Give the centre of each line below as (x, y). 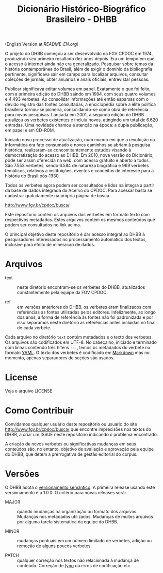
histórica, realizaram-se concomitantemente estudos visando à (68, 150)
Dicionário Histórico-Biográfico (81, 9)
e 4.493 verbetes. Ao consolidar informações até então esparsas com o (77, 99)
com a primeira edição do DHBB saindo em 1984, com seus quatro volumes (81, 94)
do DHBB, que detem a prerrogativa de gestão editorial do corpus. (71, 454)
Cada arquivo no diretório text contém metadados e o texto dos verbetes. (79, 337)
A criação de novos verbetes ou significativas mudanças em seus (71, 444)
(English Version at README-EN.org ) (42, 44)
